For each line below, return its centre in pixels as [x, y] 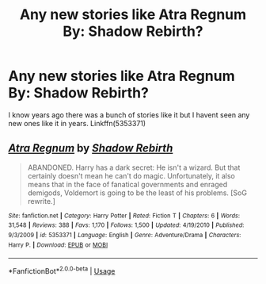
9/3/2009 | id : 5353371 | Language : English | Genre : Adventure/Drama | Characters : [125, 236]
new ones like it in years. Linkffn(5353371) [77, 123]
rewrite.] [41, 201]
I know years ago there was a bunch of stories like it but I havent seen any [129, 115]
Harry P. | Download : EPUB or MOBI [58, 245]
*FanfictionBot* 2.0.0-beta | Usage [62, 271]
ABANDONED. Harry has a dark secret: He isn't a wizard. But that [134, 167]
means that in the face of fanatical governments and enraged [127, 184]
